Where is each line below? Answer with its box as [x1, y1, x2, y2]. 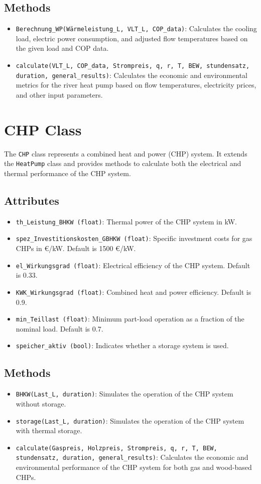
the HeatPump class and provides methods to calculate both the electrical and [4, 158, 241, 169]
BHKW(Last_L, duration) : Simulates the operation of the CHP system [16, 388, 233, 399]
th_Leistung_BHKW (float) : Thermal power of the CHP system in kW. [16, 216, 237, 226]
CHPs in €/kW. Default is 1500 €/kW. [16, 243, 136, 254]
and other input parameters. [16, 89, 103, 100]
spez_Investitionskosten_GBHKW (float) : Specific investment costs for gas [16, 233, 252, 244]
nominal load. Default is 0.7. [16, 323, 103, 334]
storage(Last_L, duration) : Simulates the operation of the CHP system [16, 415, 244, 426]
